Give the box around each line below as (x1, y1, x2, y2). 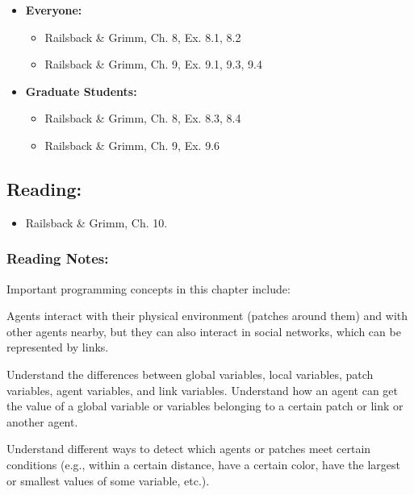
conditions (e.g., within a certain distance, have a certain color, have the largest (6, 455, 401, 472)
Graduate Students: (25, 82, 137, 99)
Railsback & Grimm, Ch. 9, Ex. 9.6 (44, 136, 220, 153)
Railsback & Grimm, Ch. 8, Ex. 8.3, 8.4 (44, 110, 241, 127)
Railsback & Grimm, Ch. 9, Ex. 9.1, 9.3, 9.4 (44, 56, 262, 73)
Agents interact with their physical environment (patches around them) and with (6, 307, 408, 324)
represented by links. (6, 339, 109, 356)
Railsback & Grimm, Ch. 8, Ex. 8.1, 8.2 (44, 28, 241, 45)
